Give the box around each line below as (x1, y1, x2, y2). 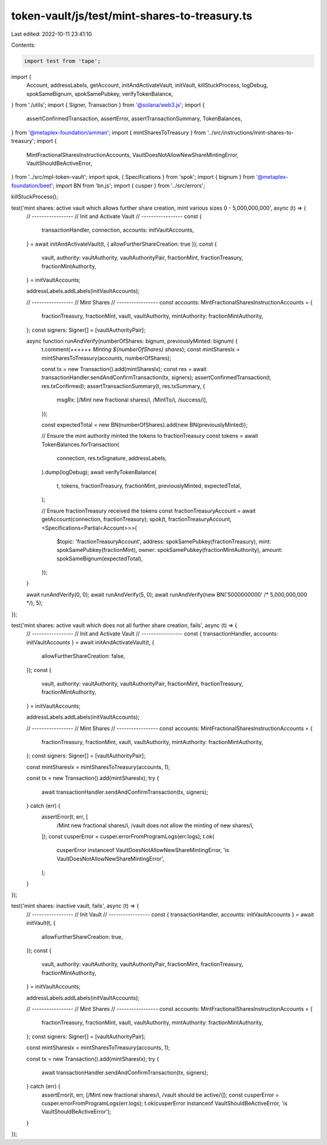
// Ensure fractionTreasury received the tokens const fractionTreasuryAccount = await (41, 507, 256, 514)
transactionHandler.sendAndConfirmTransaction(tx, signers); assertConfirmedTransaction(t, (41, 374, 272, 381)
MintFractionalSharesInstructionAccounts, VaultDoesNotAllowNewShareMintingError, (26, 151, 239, 158)
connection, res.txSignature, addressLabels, (56, 455, 167, 462)
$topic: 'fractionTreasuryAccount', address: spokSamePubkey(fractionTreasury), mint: (56, 537, 272, 545)
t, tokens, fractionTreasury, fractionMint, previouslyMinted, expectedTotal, (56, 482, 242, 489)
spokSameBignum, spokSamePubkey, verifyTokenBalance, (26, 90, 173, 97)
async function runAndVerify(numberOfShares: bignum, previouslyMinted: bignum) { (26, 337, 238, 344)
